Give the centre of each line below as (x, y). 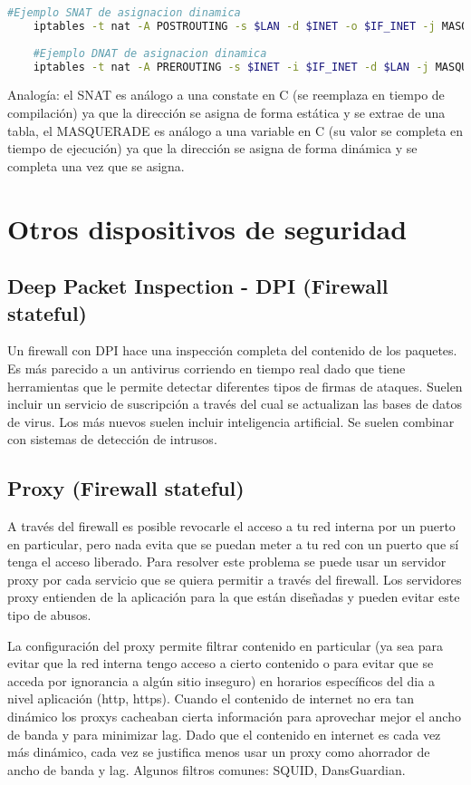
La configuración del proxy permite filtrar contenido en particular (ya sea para (225, 645)
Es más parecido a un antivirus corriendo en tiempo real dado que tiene (207, 368)
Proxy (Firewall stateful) (126, 488)
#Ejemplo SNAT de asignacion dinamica (124, 13)
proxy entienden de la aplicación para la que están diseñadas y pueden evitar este (234, 597)
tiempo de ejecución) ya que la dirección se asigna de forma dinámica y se (212, 148)
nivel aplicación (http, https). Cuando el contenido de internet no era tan (211, 698)
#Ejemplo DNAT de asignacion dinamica (150, 53)
